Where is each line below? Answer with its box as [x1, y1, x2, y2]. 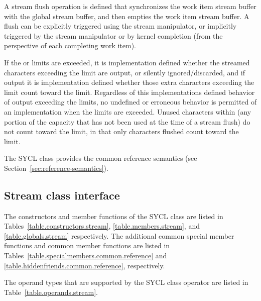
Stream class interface [4, 187, 120, 203]
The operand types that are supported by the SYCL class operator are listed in [4, 277, 248, 287]
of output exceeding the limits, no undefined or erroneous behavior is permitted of [4, 96, 257, 107]
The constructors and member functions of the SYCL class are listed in [4, 211, 223, 221]
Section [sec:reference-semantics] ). [4, 162, 108, 173]
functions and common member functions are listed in [4, 240, 170, 251]
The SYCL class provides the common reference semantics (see [4, 153, 197, 163]
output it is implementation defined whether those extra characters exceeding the [4, 77, 254, 87]
